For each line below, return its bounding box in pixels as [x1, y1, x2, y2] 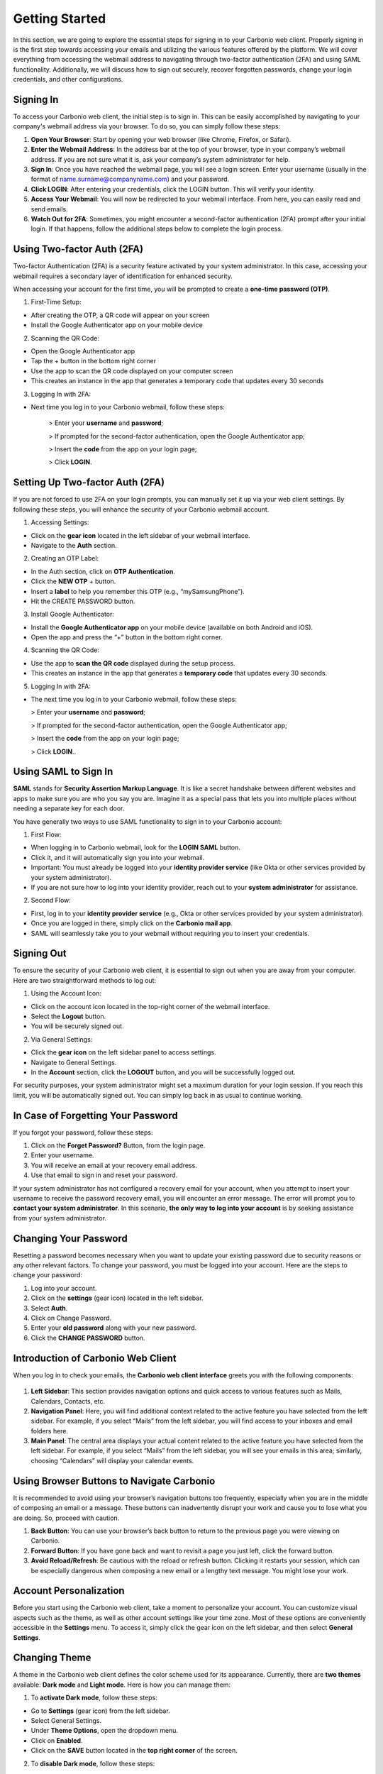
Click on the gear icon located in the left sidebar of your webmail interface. [30, 531, 251, 539]
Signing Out [13, 947, 67, 959]
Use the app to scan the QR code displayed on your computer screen [30, 366, 233, 375]
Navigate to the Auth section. [30, 541, 117, 549]
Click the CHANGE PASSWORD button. [30, 1333, 145, 1342]
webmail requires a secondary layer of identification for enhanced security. [13, 272, 233, 280]
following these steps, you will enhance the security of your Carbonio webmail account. [13, 505, 270, 514]
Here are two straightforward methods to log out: [13, 976, 156, 984]
